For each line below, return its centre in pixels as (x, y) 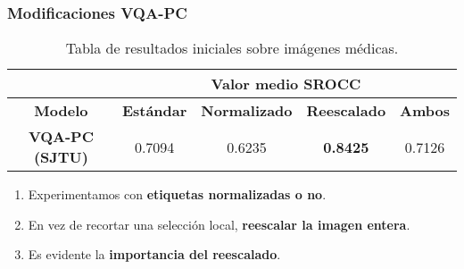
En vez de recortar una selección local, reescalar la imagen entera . (219, 224)
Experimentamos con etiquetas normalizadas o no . (177, 194)
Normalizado (247, 111)
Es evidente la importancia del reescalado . (154, 254)
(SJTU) (61, 157)
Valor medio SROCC (286, 84)
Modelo (61, 111)
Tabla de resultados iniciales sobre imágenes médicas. (232, 48)
